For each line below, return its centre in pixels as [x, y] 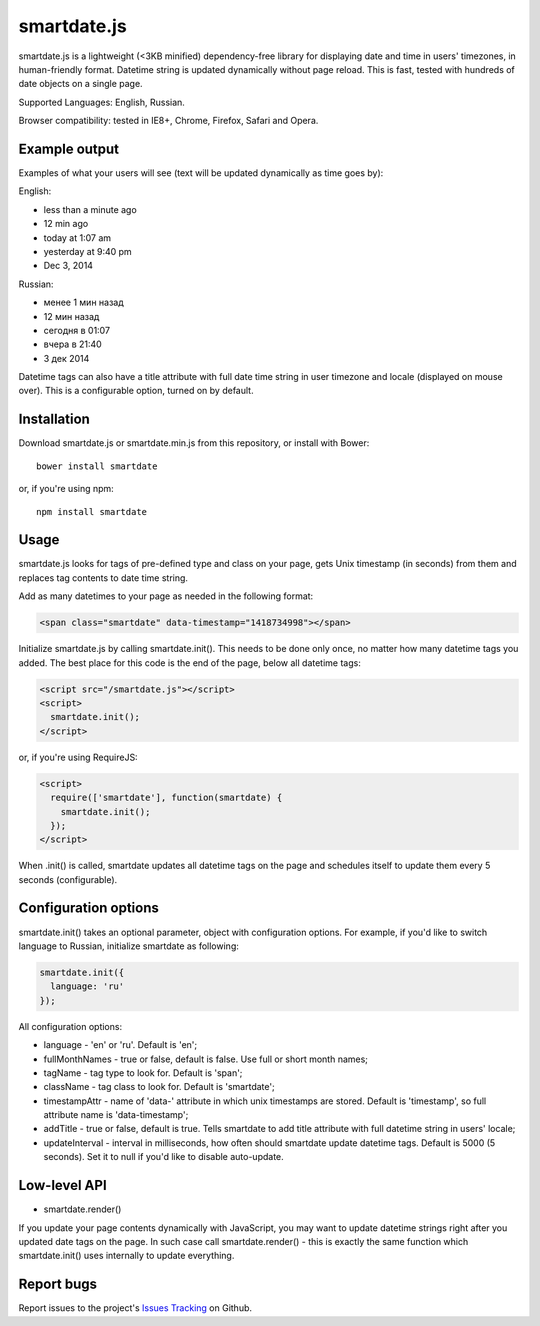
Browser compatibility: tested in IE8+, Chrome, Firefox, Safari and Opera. [168, 121]
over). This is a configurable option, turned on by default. [136, 391]
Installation [54, 419]
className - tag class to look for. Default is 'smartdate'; [159, 1087]
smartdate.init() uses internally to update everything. [126, 1256]
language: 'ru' [87, 986]
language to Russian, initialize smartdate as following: [129, 946]
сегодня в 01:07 [76, 330]
